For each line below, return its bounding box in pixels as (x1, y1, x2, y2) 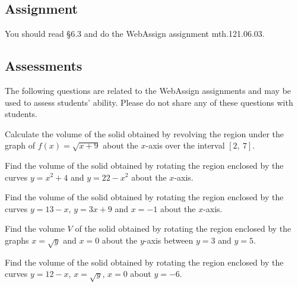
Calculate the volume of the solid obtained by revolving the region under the (5, 127, 284, 140)
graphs (5, 234, 29, 246)
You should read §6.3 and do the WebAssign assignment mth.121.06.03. (5, 27, 265, 40)
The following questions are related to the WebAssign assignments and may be (5, 84, 291, 96)
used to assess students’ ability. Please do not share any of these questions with (5, 96, 293, 108)
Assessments (5, 56, 83, 75)
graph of (5, 139, 36, 152)
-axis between (144, 234, 194, 246)
